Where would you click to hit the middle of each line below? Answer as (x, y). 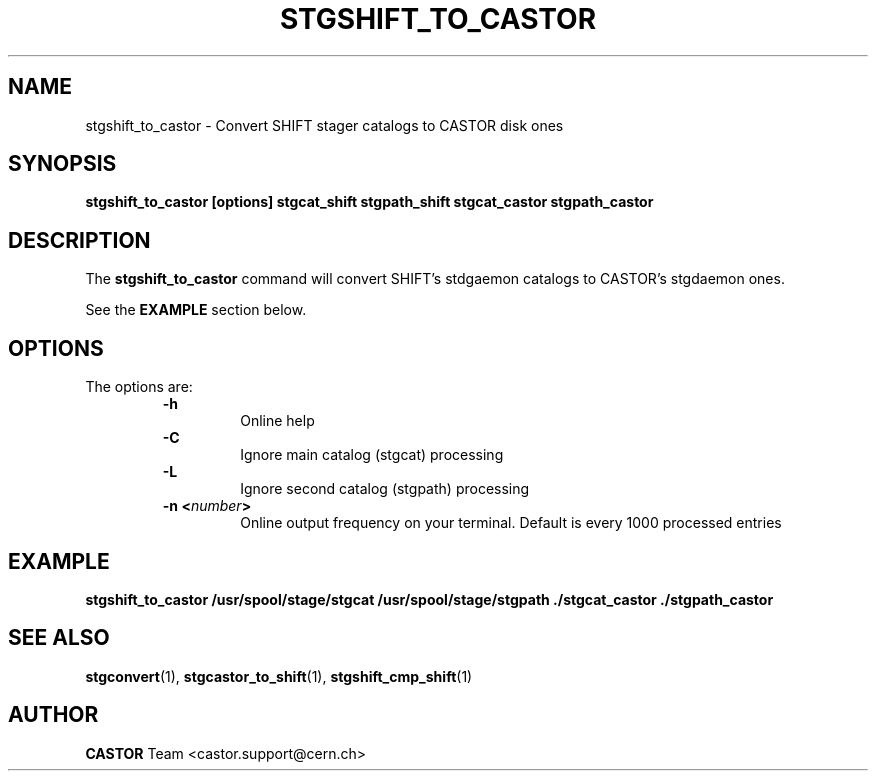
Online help (277, 421)
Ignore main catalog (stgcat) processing (372, 455)
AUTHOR (53, 715)
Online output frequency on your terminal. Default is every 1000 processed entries (511, 523)
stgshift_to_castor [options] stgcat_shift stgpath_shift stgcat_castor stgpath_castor (369, 202)
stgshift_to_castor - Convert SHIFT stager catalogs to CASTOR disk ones (324, 125)
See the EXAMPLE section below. (196, 310)
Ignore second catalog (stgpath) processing (385, 489)
